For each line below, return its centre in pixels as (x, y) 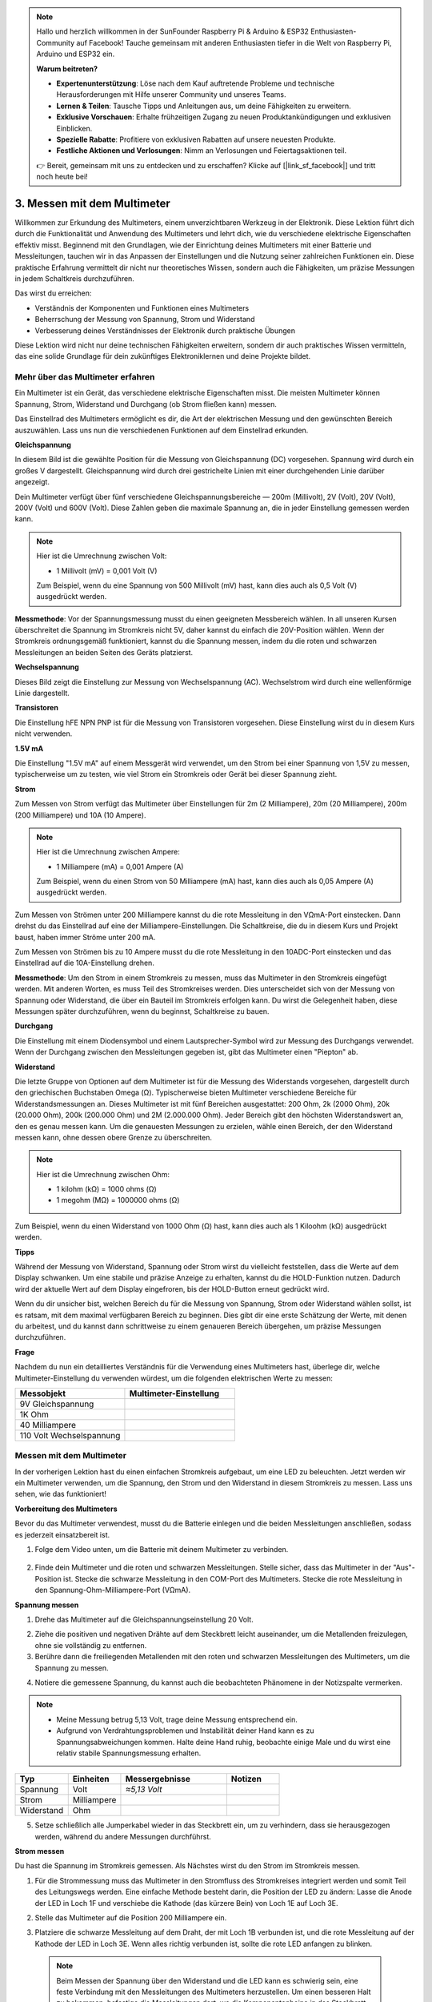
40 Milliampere (48, 1425)
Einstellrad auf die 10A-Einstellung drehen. (85, 963)
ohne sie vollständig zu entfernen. (91, 1645)
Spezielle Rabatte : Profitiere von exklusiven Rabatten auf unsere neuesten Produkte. (196, 139)
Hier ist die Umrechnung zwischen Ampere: (108, 852)
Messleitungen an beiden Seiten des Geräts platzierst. (104, 652)
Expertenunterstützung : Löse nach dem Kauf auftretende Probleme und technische (196, 83)
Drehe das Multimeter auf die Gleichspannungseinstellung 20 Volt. (144, 1619)
